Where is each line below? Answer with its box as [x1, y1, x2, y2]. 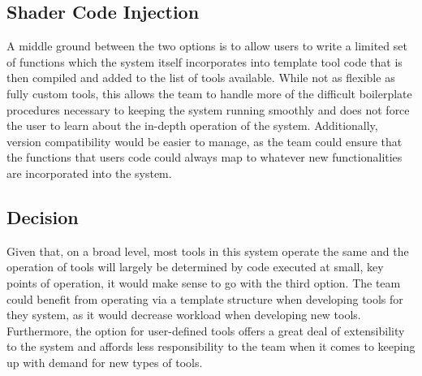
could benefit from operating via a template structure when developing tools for [6, 290, 403, 307]
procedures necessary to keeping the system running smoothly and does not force [6, 101, 410, 118]
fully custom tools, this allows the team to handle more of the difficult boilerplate [6, 84, 412, 102]
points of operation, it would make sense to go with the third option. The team [6, 274, 401, 291]
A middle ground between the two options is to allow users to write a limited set [6, 37, 407, 54]
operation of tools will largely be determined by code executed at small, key [6, 258, 384, 275]
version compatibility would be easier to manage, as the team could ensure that [6, 132, 403, 149]
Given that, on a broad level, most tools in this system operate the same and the [6, 242, 409, 259]
